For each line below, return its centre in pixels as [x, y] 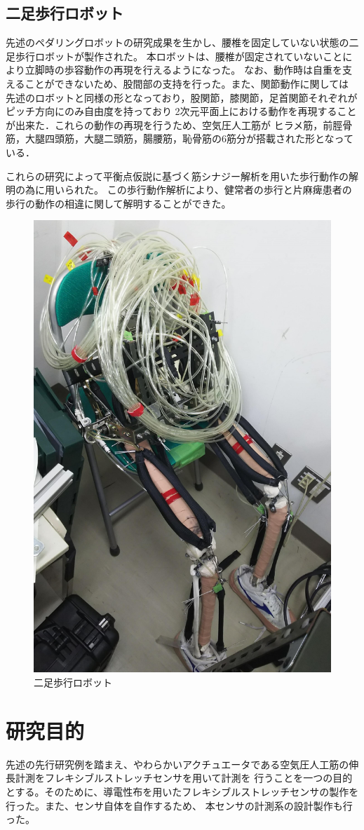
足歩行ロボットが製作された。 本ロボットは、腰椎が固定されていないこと [174, 56]
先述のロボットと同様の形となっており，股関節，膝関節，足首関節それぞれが [182, 97]
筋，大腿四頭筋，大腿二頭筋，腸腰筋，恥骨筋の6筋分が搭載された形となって [180, 138]
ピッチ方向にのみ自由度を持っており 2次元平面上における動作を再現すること [181, 111]
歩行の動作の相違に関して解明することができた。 [119, 203]
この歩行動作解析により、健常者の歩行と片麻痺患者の [229, 190]
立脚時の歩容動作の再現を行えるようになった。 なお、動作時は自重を [183, 70]
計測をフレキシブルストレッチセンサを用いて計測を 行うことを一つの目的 [184, 778]
